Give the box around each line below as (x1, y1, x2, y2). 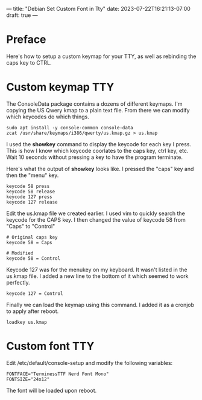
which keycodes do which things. (6, 113, 89, 120)
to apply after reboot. (6, 308, 59, 315)
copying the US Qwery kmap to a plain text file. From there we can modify (6, 106, 190, 114)
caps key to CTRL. (6, 59, 52, 66)
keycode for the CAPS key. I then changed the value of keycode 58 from (6, 216, 186, 223)
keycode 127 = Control (6, 290, 63, 297)
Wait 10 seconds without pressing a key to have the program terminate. (6, 153, 183, 161)
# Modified (6, 250, 34, 256)
